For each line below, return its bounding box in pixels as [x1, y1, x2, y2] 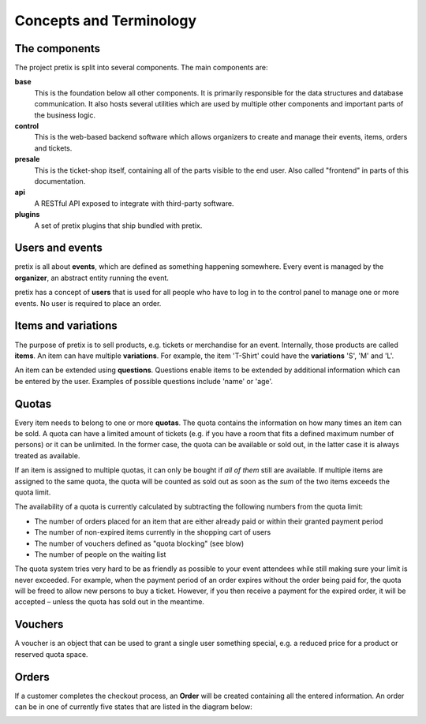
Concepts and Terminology [14, 12, 197, 29]
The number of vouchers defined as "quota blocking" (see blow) [34, 539, 245, 548]
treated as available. [14, 450, 80, 461]
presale [14, 155, 40, 164]
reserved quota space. [14, 649, 88, 659]
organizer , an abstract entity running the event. [14, 273, 170, 282]
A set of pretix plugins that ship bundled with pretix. [34, 221, 203, 230]
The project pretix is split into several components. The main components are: [14, 63, 268, 73]
